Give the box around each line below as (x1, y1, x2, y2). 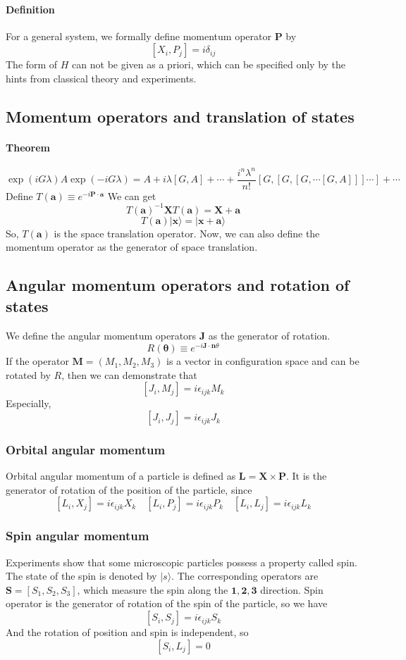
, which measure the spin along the (77, 582, 228, 597)
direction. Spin (260, 582, 324, 597)
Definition (6, 1, 55, 16)
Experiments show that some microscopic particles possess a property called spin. (6, 554, 357, 569)
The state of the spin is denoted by (6, 568, 157, 583)
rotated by (6, 367, 51, 382)
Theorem (6, 139, 50, 154)
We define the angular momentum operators (6, 328, 197, 342)
